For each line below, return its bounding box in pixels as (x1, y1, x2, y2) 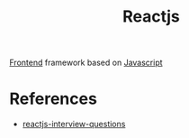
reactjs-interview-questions (22, 119, 126, 130)
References (9, 88, 97, 109)
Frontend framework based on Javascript (9, 57, 164, 69)
